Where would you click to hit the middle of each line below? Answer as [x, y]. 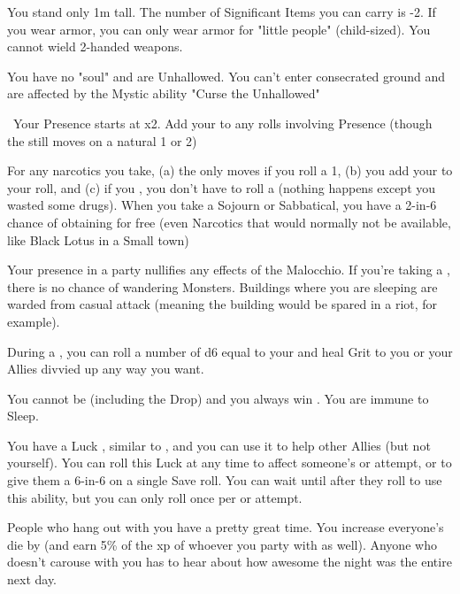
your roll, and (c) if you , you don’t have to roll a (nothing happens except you [222, 187]
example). [34, 321]
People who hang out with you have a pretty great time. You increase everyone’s [226, 527]
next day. [32, 579]
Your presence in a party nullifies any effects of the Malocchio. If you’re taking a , [229, 270]
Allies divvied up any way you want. [106, 369]
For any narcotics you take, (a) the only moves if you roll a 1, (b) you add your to [230, 170]
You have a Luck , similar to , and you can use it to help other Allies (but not [219, 445]
